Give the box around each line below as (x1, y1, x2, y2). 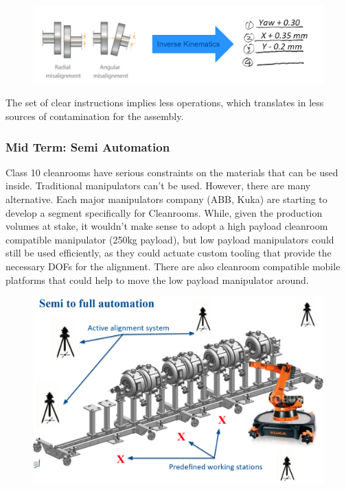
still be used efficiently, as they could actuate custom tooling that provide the (5, 246, 332, 260)
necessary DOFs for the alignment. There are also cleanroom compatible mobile (5, 259, 341, 274)
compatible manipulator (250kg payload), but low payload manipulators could (5, 232, 334, 246)
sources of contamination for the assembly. (5, 109, 184, 123)
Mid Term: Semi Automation (5, 138, 170, 155)
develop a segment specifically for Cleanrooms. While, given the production (5, 205, 323, 219)
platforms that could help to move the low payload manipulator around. (5, 272, 309, 287)
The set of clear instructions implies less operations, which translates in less (5, 95, 324, 110)
